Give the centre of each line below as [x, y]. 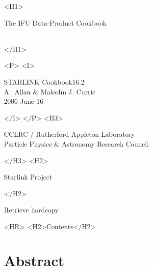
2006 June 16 [24, 101]
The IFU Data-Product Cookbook [55, 22]
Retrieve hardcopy [31, 210]
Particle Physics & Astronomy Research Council [76, 143]
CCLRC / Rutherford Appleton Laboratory [69, 134]
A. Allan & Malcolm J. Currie [50, 91]
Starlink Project [28, 177]
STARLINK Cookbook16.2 [44, 81]
